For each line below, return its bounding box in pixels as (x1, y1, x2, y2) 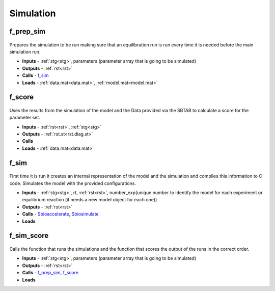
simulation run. (9, 48, 41, 55)
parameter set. (9, 115, 41, 121)
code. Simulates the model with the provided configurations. (9, 180, 136, 186)
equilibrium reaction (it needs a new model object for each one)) (22, 197, 157, 203)
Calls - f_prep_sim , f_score (22, 270, 79, 276)
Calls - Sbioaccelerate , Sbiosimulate (22, 211, 99, 217)
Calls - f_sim (22, 72, 49, 78)
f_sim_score (9, 231, 49, 240)
